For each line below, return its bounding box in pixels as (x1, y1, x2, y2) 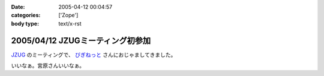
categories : (11, 12, 41, 19)
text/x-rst (58, 20, 82, 27)
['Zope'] (58, 12, 79, 19)
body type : (11, 20, 39, 27)
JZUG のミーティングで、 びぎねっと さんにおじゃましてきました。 (11, 51, 176, 58)
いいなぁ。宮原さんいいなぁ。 (11, 62, 85, 69)
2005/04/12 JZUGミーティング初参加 (11, 36, 151, 46)
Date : (11, 4, 25, 10)
